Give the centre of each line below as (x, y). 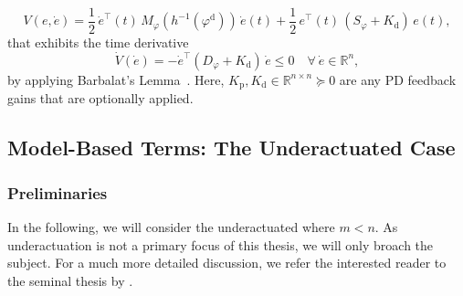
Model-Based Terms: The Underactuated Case (231, 148)
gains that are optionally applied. (100, 98)
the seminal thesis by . (70, 280)
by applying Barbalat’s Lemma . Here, (116, 79)
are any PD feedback (398, 79)
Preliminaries (58, 192)
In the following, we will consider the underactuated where (171, 226)
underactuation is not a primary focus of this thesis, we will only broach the (221, 244)
